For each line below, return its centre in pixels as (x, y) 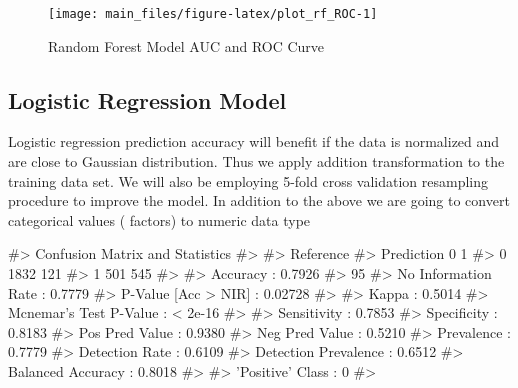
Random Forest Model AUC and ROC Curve (186, 45)
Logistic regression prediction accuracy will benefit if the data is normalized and (254, 141)
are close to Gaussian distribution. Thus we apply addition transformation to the (256, 161)
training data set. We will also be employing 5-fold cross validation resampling (248, 180)
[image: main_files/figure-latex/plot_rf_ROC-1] (213, 14)
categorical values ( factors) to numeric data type (159, 219)
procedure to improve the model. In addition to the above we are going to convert (259, 200)
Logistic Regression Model (147, 99)
